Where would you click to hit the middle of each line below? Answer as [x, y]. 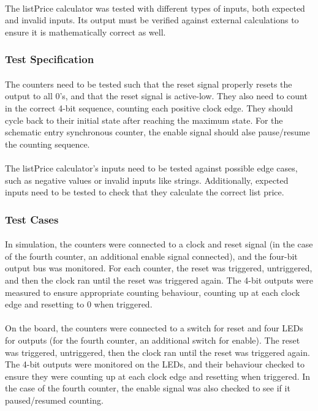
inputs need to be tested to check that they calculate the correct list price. [145, 192]
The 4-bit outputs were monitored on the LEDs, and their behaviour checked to [155, 364]
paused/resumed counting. [54, 400]
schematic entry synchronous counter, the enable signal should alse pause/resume [157, 132]
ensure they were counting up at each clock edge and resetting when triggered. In [158, 376]
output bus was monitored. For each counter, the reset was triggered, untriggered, [159, 268]
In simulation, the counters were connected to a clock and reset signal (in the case [159, 244]
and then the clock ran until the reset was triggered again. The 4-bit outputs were [159, 280]
